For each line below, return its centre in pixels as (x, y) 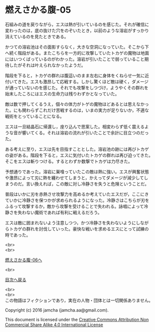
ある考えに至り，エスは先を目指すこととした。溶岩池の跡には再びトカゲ (77, 149)
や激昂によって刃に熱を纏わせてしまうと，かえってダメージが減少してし (77, 178)
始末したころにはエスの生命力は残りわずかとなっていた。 (62, 93)
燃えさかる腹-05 (38, 10)
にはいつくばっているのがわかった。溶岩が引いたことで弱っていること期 (77, 59)
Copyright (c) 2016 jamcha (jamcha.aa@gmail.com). (57, 310)
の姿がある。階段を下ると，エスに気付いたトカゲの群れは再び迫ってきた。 (79, 155)
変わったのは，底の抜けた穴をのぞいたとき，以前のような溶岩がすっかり (77, 30)
